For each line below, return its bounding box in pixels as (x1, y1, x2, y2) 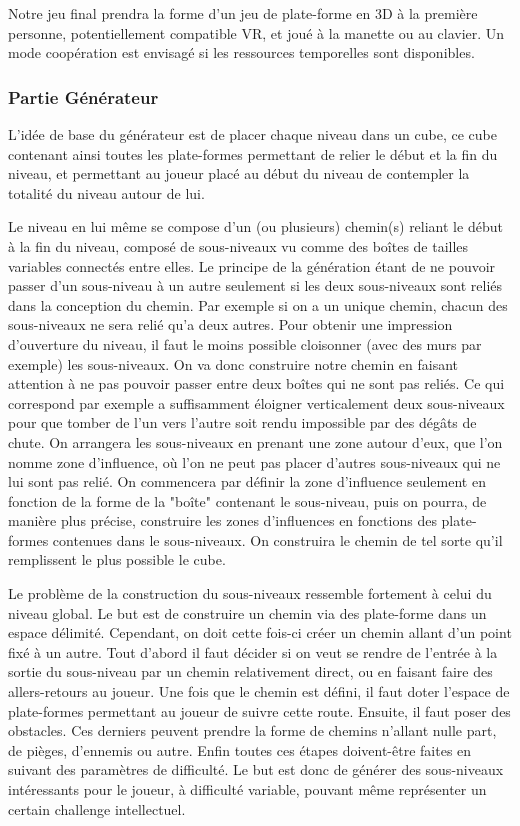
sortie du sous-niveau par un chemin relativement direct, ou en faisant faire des (8, 661, 493, 682)
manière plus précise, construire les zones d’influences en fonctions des (8, 510, 437, 531)
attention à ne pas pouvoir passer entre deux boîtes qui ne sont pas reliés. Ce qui (8, 373, 505, 394)
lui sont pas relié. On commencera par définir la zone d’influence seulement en (8, 471, 486, 492)
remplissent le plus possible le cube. (8, 549, 226, 570)
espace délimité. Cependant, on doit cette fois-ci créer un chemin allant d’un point (8, 622, 512, 643)
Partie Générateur (8, 84, 159, 109)
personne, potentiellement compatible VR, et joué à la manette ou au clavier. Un (8, 22, 505, 43)
